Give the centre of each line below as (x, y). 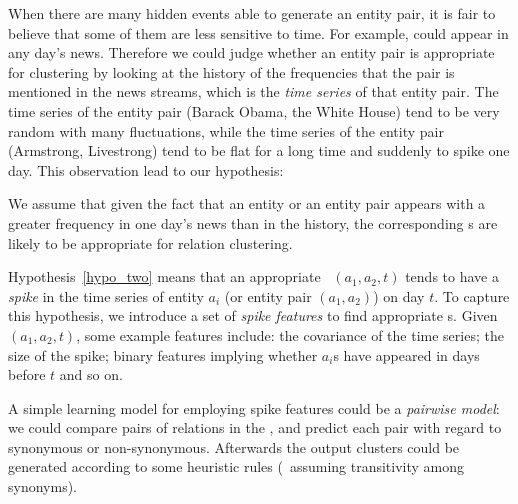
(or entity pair (268, 295)
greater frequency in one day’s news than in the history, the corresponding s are (253, 222)
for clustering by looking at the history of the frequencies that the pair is (231, 71)
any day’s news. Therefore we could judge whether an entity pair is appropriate (251, 52)
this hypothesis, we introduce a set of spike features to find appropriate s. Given (253, 315)
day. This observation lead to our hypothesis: (146, 169)
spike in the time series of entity (106, 295)
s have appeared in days (406, 354)
